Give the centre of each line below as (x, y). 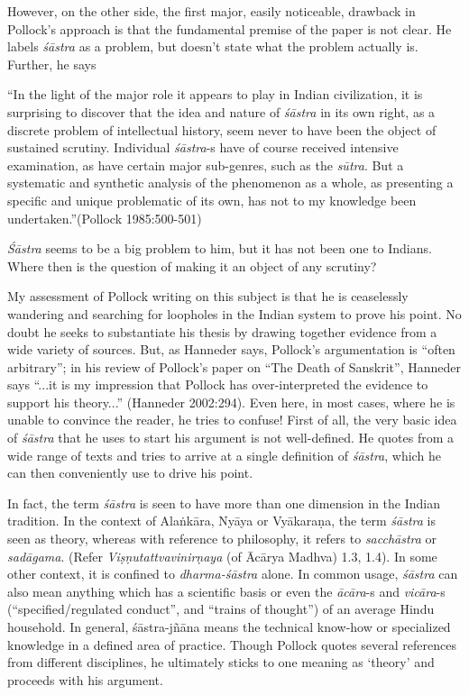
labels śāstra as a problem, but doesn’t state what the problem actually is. (213, 46)
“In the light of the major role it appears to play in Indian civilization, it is (215, 94)
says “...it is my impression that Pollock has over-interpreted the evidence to (218, 384)
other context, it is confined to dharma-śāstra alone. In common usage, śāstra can (233, 574)
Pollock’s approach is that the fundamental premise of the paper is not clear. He (230, 28)
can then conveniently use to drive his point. (130, 473)
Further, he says (52, 64)
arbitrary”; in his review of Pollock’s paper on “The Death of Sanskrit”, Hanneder (234, 366)
